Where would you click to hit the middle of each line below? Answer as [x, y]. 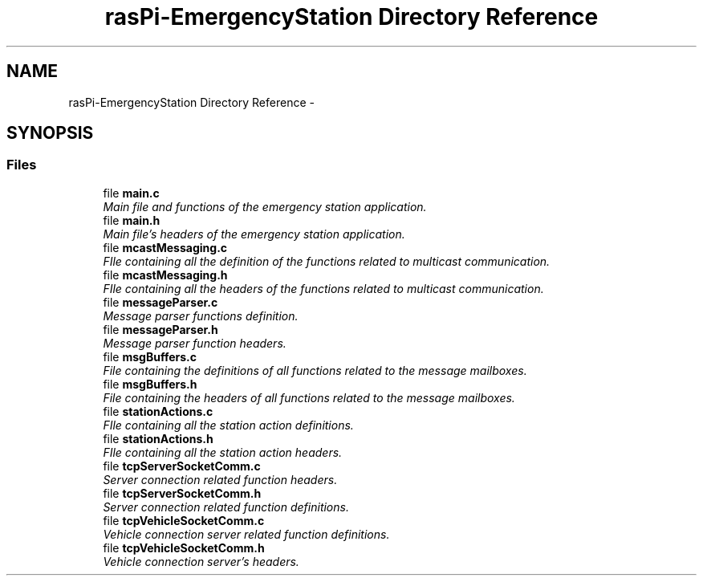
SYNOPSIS [50, 133]
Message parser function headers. [195, 343]
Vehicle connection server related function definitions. [246, 534]
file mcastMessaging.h [165, 275]
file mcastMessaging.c [165, 247]
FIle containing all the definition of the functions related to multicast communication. [327, 261]
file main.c [131, 193]
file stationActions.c [158, 411]
